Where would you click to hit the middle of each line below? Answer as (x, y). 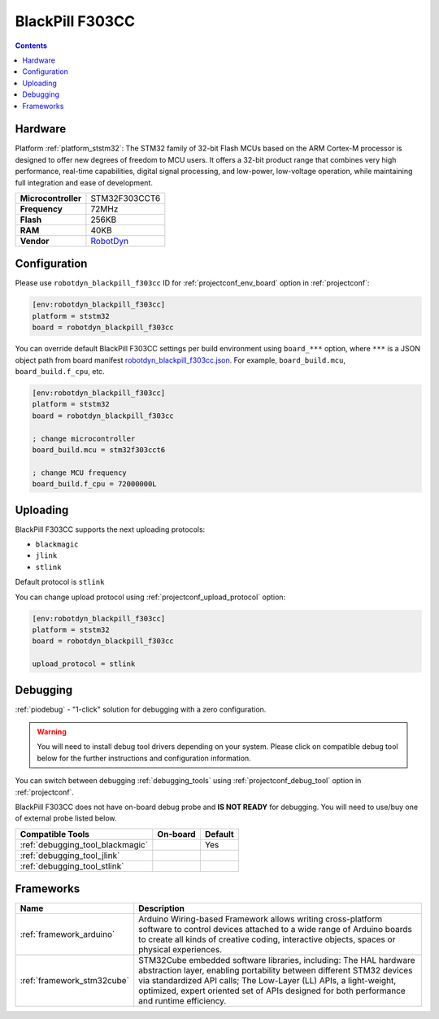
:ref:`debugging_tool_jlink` (70, 856)
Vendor (35, 241)
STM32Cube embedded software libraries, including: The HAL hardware (277, 960)
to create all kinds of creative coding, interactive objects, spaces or (267, 939)
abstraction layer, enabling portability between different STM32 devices (276, 970)
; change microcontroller (84, 438)
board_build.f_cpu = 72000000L (95, 484)
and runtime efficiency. (183, 1001)
